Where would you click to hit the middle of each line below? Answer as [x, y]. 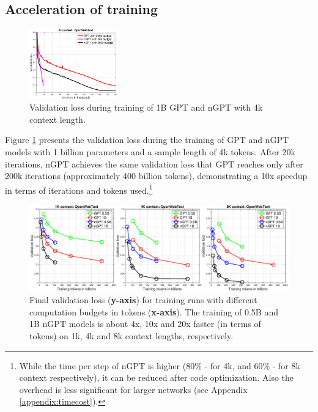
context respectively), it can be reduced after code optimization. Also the [157, 377]
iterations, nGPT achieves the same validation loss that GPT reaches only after [154, 164]
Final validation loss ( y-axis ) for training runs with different [143, 300]
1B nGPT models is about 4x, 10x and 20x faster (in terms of [145, 324]
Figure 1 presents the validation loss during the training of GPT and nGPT [147, 140]
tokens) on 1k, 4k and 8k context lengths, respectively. [131, 336]
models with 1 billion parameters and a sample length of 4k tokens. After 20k [150, 152]
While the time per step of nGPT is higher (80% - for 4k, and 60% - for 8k [160, 365]
